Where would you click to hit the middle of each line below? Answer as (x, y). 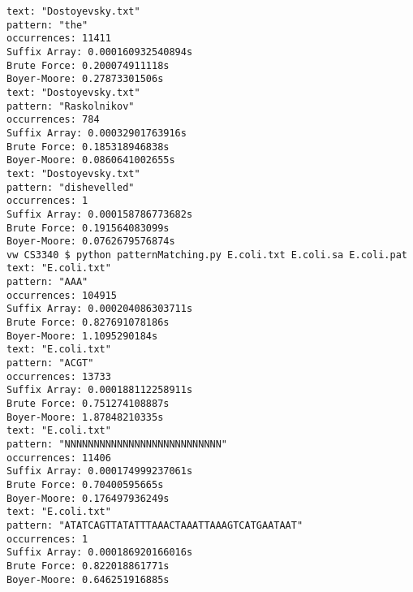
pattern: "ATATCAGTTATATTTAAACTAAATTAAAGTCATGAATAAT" (155, 525)
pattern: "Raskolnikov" (71, 106)
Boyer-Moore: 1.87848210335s (85, 417)
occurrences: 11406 (59, 458)
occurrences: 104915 (62, 295)
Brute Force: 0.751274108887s (88, 404)
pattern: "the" (47, 25)
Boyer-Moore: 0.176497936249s (88, 498)
